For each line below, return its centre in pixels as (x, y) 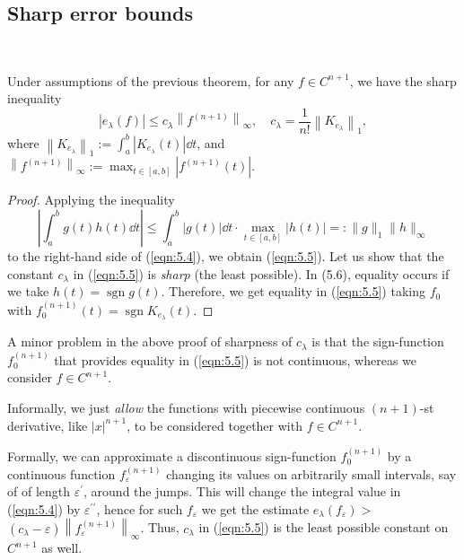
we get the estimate (255, 508)
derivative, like (48, 425)
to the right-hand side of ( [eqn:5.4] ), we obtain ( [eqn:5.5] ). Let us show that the (226, 255)
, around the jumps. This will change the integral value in (242, 491)
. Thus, (160, 527)
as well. (62, 548)
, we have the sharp (403, 80)
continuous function (61, 473)
